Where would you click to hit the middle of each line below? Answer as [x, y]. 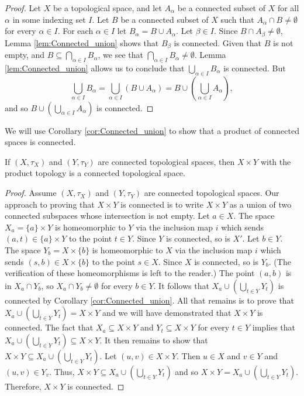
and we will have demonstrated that [167, 313]
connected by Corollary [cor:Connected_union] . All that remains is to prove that [150, 300]
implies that [274, 327]
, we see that [120, 55]
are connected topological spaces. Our [212, 193]
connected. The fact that [49, 327]
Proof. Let [23, 8]
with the [276, 161]
